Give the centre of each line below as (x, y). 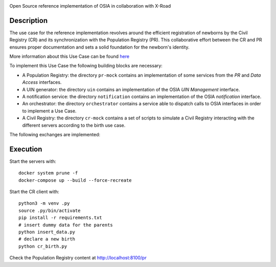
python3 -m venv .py (44, 203)
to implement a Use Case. (49, 111)
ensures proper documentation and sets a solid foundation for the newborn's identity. (99, 47)
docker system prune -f (48, 173)
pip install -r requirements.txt (60, 218)
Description (29, 20)
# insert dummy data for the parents (66, 225)
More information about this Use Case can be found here (70, 57)
